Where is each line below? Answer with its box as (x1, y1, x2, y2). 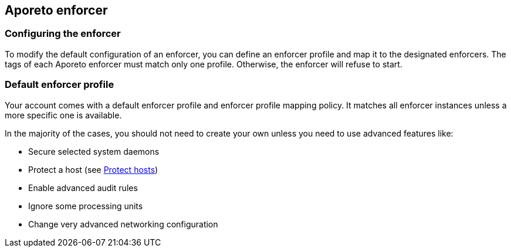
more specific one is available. (5, 110, 122, 120)
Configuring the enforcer (5, 28, 121, 40)
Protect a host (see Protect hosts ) (28, 164, 158, 175)
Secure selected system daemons (28, 146, 160, 156)
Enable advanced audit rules (28, 182, 138, 193)
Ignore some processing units (28, 200, 143, 211)
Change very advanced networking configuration (28, 219, 218, 229)
